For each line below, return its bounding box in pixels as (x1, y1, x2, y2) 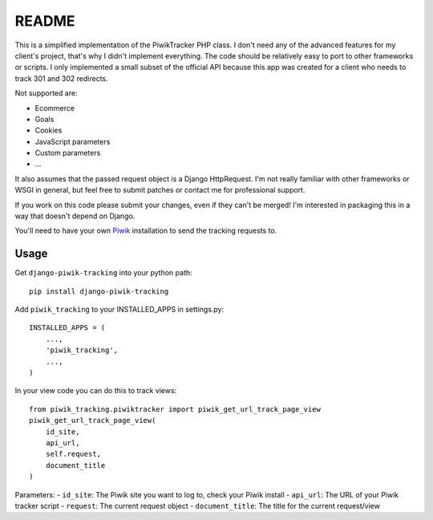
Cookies (34, 125, 63, 136)
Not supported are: (14, 88, 78, 98)
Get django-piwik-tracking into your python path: (14, 268, 192, 278)
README (14, 12, 75, 30)
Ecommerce (34, 103, 75, 112)
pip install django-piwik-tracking (29, 286, 169, 296)
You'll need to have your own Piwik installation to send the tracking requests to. (14, 225, 277, 236)
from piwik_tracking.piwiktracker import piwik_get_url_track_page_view (29, 404, 321, 413)
